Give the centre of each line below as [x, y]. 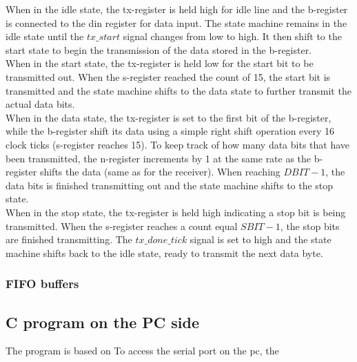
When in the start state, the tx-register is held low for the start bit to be [160, 63]
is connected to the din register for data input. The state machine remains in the [176, 22]
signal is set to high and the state [261, 239]
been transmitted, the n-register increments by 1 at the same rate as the [159, 158]
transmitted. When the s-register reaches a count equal [122, 226]
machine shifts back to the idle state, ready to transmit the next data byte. [164, 253]
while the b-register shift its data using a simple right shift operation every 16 [170, 131]
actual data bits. [40, 104]
